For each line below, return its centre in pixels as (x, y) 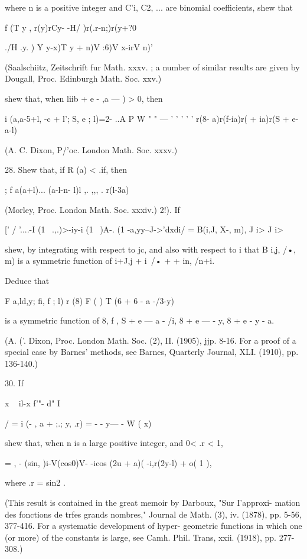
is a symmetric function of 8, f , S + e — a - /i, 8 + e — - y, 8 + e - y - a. (140, 320)
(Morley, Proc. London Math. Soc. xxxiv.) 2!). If (92, 209)
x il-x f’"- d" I (33, 403)
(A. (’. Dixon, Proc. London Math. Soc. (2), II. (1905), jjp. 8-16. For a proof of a (151, 340)
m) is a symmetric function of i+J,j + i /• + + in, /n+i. (110, 261)
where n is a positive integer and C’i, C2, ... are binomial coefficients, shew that (149, 7)
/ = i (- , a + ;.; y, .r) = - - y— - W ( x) (78, 423)
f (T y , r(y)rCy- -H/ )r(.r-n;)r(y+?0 (71, 27)
